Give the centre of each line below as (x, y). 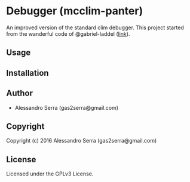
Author (19, 93)
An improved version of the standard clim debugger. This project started (95, 27)
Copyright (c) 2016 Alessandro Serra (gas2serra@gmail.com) (82, 141)
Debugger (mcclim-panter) (75, 11)
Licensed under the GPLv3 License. (50, 174)
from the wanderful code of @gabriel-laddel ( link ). (68, 33)
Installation (27, 73)
